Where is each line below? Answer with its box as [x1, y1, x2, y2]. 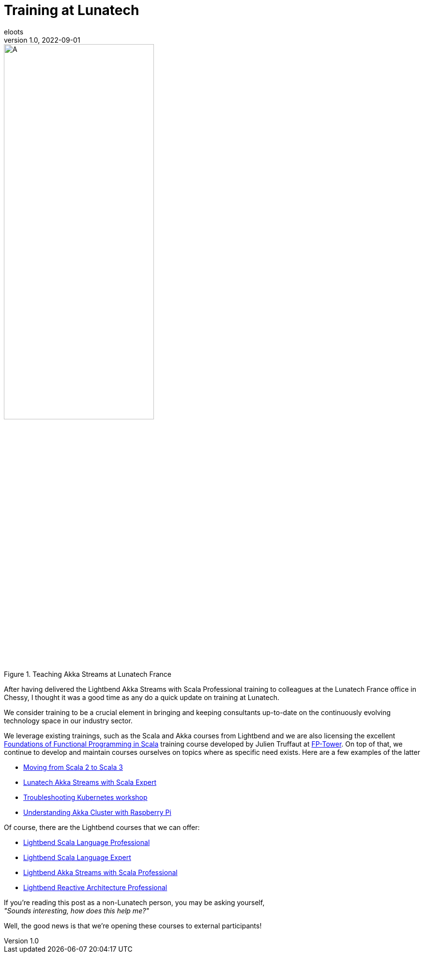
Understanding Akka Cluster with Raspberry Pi [23, 808, 171, 816]
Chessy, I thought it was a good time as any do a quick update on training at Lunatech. [4, 693, 279, 702]
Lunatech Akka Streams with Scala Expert [23, 778, 156, 786]
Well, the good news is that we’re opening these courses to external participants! [4, 921, 262, 930]
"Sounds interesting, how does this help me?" [4, 906, 149, 915]
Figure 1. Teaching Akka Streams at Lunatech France [4, 670, 172, 678]
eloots [4, 27, 24, 36]
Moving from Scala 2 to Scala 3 [23, 763, 123, 771]
